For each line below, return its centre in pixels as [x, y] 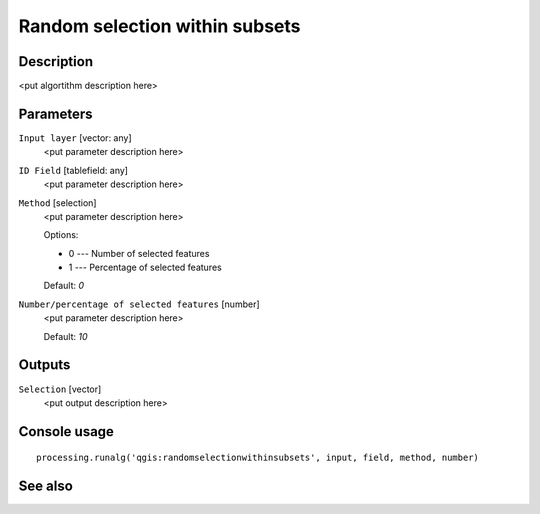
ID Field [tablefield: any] [73, 170]
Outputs [44, 365]
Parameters [55, 113]
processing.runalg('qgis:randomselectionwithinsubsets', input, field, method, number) [258, 458]
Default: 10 [66, 336]
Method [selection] [57, 202]
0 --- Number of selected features [139, 253]
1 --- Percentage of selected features [145, 267]
